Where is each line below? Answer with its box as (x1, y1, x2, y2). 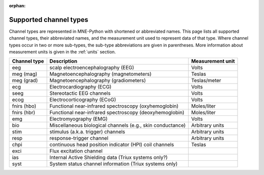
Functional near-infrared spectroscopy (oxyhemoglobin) (49, 103, 178, 109)
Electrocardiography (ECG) (49, 84, 112, 90)
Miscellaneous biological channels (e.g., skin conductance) (49, 122, 186, 129)
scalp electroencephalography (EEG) (49, 64, 134, 71)
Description (49, 58, 78, 65)
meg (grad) (12, 77, 38, 84)
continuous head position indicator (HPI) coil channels (49, 141, 175, 148)
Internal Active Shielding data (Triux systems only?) (49, 154, 168, 161)
